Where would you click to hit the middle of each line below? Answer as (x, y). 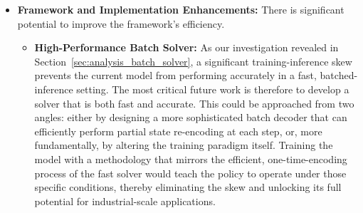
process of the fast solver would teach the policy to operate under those (190, 173)
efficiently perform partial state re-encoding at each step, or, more (178, 131)
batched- (339, 75)
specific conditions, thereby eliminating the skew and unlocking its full (188, 187)
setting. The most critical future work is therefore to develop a (213, 89)
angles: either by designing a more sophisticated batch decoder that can (191, 117)
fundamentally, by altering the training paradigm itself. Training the (184, 145)
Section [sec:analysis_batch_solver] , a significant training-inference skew (193, 61)
